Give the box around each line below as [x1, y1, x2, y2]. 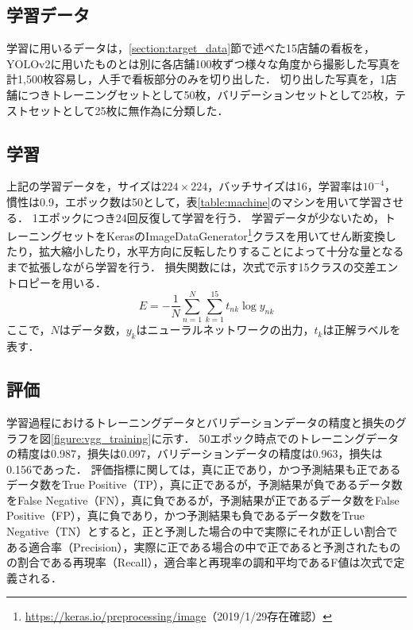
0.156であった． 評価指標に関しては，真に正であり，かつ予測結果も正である [6, 460, 401, 477]
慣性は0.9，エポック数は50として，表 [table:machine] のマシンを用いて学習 [6, 193, 382, 209]
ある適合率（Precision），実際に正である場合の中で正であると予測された [6, 538, 379, 555]
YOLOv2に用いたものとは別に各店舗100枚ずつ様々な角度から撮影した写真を [6, 55, 401, 71]
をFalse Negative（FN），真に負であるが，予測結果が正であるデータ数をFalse [6, 491, 399, 508]
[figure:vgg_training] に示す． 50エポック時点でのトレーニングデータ [51, 429, 399, 446]
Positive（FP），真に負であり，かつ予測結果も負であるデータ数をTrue [6, 507, 365, 524]
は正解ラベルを [322, 321, 401, 338]
